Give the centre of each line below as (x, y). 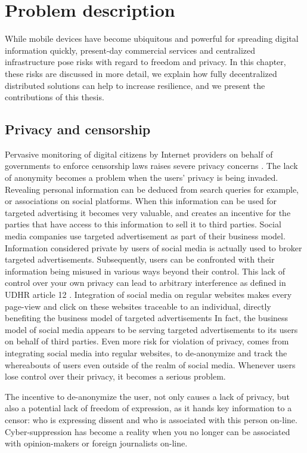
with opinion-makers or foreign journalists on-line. (96, 443)
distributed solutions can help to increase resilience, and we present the (135, 85)
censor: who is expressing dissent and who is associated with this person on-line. (151, 419)
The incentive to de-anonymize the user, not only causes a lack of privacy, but (147, 396)
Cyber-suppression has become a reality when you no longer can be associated (148, 431)
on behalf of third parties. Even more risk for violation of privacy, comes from (147, 341)
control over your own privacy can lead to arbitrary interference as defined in (145, 283)
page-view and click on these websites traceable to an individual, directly (138, 306)
